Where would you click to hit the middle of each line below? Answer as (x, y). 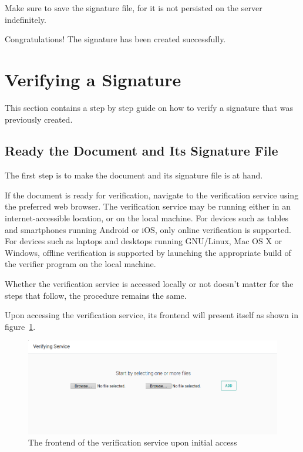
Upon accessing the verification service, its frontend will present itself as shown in (152, 315)
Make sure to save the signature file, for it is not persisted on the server (134, 8)
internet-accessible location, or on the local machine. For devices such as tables (147, 218)
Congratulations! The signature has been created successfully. (115, 39)
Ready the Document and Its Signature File (142, 151)
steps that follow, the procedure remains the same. (96, 295)
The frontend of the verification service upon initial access (133, 442)
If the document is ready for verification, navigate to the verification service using (152, 195)
